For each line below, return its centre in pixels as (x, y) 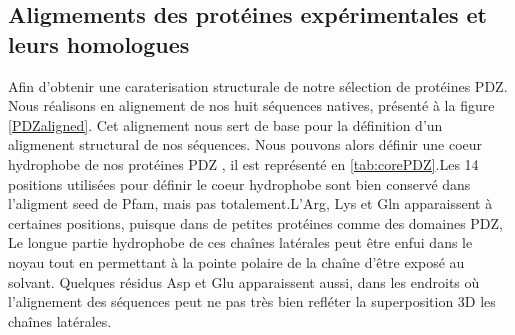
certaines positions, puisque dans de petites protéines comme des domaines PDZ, (256, 222)
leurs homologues (99, 43)
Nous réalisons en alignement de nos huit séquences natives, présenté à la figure (251, 105)
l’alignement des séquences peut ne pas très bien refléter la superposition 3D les (252, 301)
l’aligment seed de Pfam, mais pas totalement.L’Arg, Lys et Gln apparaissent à (250, 203)
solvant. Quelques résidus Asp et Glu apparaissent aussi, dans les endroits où (244, 281)
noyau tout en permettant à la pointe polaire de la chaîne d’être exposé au (236, 261)
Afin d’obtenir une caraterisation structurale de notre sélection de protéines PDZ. (258, 85)
